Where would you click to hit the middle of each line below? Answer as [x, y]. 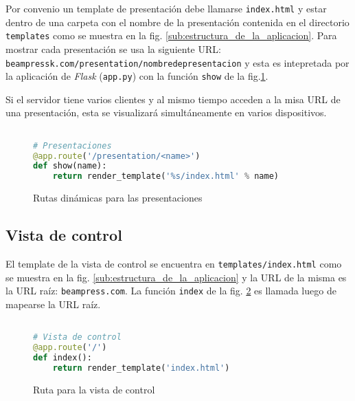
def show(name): [70, 166]
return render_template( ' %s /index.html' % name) [165, 176]
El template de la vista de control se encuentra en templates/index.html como [174, 263]
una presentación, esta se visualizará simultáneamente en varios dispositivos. [166, 112]
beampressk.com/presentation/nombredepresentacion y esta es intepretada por [177, 62]
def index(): [62, 357]
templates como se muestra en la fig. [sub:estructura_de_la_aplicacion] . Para [171, 35]
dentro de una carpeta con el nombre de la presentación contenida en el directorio [177, 22]
